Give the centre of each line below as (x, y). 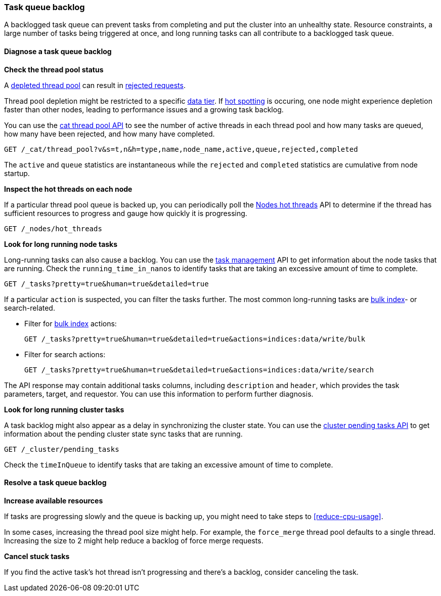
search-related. (30, 308)
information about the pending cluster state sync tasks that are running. (123, 434)
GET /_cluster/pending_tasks (62, 449)
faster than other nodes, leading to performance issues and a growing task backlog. (144, 109)
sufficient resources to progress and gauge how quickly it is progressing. (126, 213)
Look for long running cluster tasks (64, 409)
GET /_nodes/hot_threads (53, 228)
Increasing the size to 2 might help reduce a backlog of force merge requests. (134, 540)
